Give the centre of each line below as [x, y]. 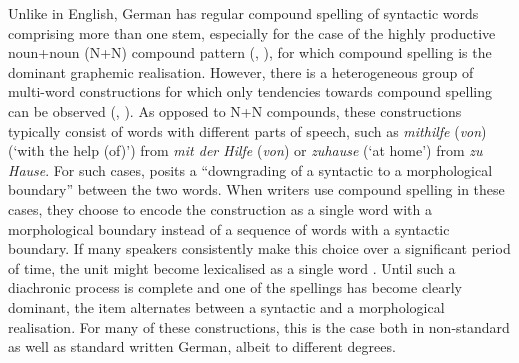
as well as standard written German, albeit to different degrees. [202, 346]
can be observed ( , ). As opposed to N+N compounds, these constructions [235, 110]
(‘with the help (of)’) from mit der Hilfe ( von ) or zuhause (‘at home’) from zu [245, 150]
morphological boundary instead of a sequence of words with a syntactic [229, 228]
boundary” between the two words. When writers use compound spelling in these [256, 189]
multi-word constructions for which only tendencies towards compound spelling [250, 91]
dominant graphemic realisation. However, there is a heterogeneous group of [241, 71]
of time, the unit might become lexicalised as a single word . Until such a [232, 267]
